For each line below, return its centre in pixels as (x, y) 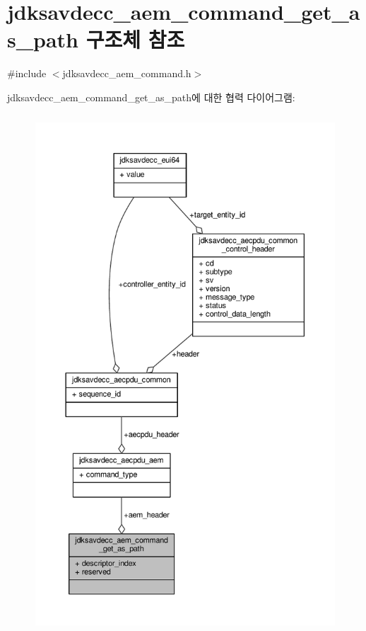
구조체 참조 (135, 39)
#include (27, 73)
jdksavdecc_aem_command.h (127, 73)
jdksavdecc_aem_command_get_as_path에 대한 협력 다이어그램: (151, 97)
